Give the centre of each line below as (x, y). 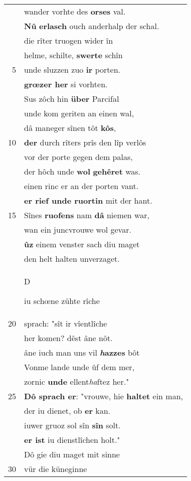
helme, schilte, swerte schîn (73, 55)
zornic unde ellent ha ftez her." (77, 381)
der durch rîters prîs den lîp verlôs (85, 142)
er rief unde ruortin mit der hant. (88, 200)
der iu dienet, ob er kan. (67, 411)
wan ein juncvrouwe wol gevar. (78, 229)
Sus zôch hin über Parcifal (72, 99)
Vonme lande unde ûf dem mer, (79, 367)
